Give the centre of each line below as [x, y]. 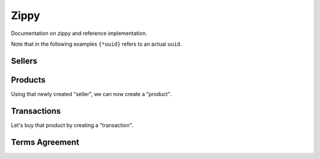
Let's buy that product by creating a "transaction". [72, 125]
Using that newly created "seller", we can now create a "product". [91, 94]
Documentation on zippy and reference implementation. [79, 33]
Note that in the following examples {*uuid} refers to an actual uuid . [96, 44]
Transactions [36, 111]
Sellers [24, 61]
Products [28, 80]
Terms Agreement [45, 142]
